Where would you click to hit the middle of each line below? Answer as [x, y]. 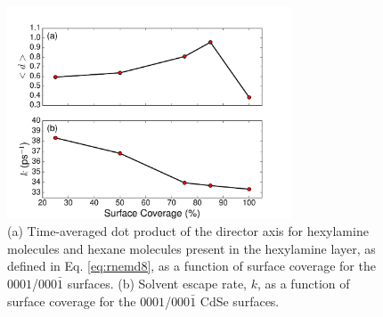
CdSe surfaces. [240, 301]
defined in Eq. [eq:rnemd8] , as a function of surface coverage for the [191, 266]
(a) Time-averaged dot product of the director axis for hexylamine [188, 231]
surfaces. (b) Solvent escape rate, [157, 283]
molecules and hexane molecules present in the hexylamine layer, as [191, 248]
